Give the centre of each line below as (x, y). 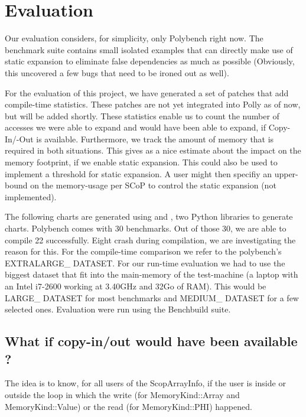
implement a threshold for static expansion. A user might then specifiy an (139, 173)
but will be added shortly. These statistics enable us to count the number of (142, 115)
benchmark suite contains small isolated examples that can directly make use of (149, 49)
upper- (286, 173)
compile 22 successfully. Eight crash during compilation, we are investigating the (150, 240)
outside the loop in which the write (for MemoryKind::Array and (122, 394)
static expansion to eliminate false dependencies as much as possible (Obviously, (150, 61)
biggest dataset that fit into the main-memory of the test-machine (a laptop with (152, 274)
